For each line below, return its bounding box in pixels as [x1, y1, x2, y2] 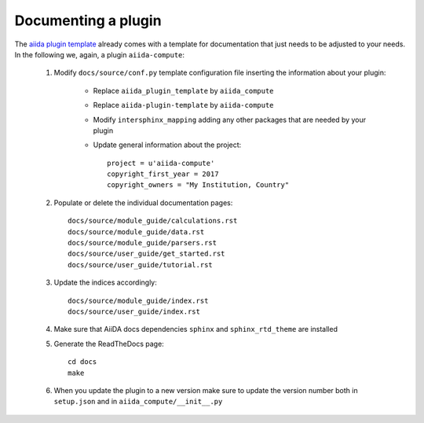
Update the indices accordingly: [53, 278, 157, 287]
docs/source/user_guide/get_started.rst [68, 249, 225, 259]
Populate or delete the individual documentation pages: [53, 197, 233, 208]
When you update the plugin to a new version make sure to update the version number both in [53, 385, 358, 395]
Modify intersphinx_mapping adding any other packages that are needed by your [93, 115, 367, 124]
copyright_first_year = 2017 [107, 170, 219, 178]
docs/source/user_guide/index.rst [68, 307, 200, 316]
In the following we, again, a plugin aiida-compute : [14, 50, 185, 59]
